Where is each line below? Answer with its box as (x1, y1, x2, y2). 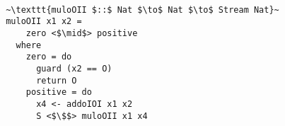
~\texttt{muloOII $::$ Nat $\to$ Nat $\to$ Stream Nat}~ (6, 4, 279, 15)
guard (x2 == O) (36, 63, 112, 74)
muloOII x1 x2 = (6, 16, 82, 27)
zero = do (25, 52, 72, 62)
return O (36, 75, 77, 86)
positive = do (25, 87, 92, 98)
